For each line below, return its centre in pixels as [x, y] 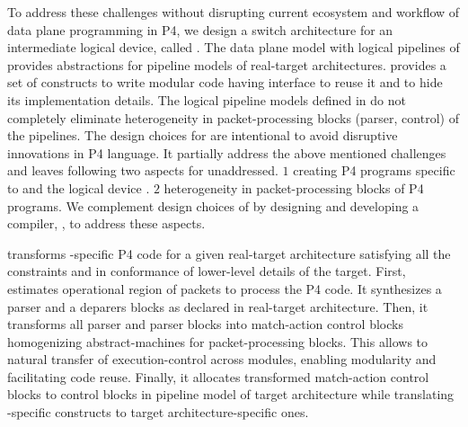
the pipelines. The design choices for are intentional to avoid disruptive [203, 135]
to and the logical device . [79, 187]
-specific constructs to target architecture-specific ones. [158, 412]
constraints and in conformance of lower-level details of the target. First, [207, 271]
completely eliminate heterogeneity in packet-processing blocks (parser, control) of [233, 117]
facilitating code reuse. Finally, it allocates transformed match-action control [218, 376]
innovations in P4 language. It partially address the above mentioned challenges [227, 152]
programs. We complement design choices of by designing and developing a [213, 205]
